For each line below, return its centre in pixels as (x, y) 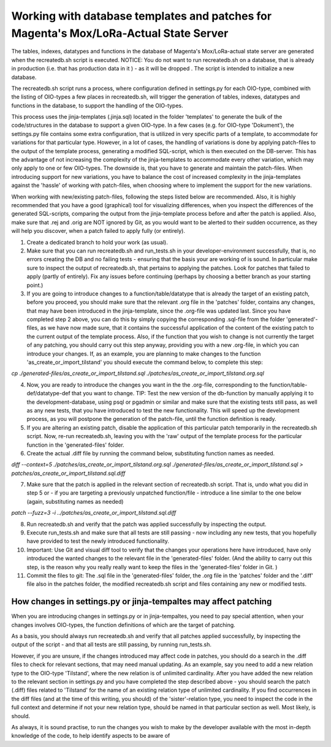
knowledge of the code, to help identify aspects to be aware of (91, 736)
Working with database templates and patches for (142, 16)
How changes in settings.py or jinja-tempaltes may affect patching (142, 601)
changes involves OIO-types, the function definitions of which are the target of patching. (123, 624)
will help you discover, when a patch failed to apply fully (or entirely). (98, 231)
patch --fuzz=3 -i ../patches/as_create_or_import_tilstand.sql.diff (94, 513)
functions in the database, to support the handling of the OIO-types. (97, 105)
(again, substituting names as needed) (75, 501)
